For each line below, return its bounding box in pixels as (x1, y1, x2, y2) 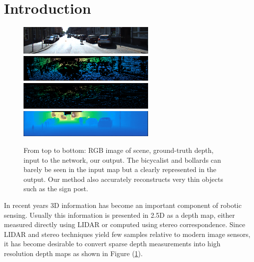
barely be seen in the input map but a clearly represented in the (24, 164, 217, 175)
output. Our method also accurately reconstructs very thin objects (24, 174, 223, 184)
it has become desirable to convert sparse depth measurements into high (4, 238, 221, 249)
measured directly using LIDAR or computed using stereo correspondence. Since (4, 219, 245, 230)
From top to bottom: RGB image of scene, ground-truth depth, (24, 145, 214, 155)
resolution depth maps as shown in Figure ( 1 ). (4, 248, 143, 258)
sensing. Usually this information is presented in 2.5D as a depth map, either (4, 209, 235, 220)
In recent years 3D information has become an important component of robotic (4, 200, 242, 210)
